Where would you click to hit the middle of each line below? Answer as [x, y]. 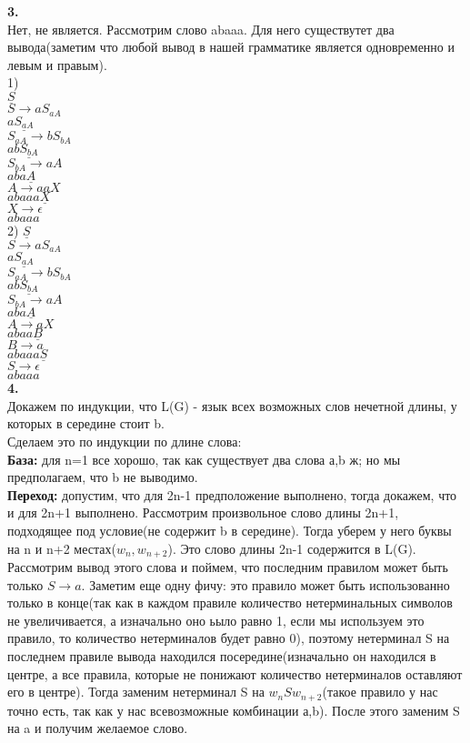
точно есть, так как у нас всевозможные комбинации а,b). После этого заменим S [234, 710]
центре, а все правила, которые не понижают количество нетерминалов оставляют [235, 673]
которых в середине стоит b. [86, 423]
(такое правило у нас [380, 692]
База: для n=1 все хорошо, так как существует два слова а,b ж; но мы [204, 459]
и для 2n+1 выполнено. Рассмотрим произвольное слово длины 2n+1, [203, 512]
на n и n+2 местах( [62, 548]
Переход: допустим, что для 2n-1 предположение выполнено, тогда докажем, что [232, 494]
